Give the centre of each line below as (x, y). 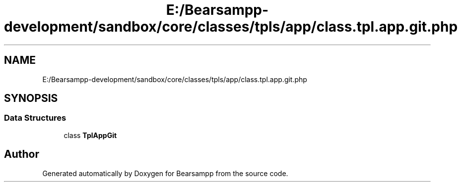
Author (22, 154)
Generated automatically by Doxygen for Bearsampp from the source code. (165, 173)
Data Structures (35, 118)
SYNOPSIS (31, 98)
